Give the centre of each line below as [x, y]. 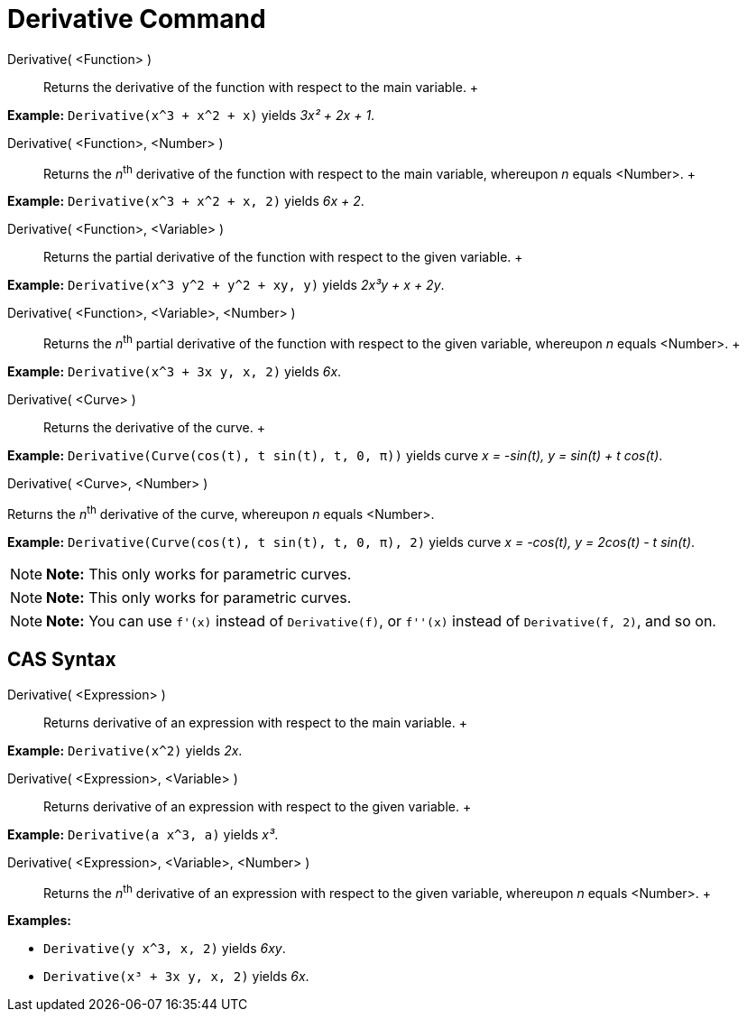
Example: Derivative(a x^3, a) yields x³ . [143, 834]
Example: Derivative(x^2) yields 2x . [125, 750]
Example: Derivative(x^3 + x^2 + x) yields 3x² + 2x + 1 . [191, 115]
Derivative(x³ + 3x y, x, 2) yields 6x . [176, 977]
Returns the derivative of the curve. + [154, 428]
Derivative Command [137, 19]
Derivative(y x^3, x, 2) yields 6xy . [165, 949]
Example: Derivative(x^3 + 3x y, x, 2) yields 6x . [175, 372]
